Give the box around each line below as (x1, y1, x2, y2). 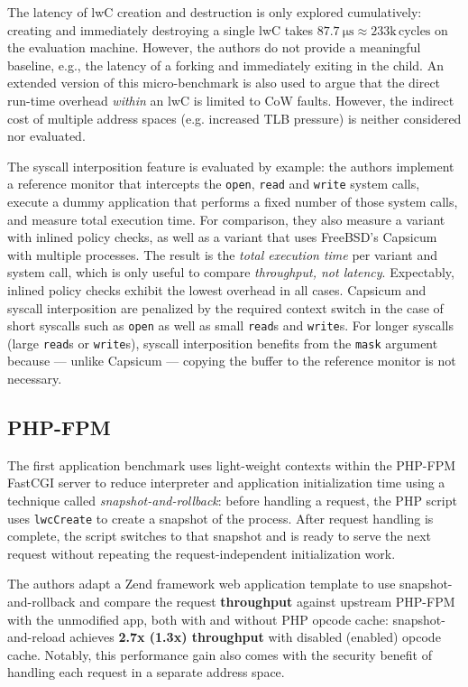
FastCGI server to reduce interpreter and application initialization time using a (7, 473, 445, 492)
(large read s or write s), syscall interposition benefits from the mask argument (7, 333, 438, 352)
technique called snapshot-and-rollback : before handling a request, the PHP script (7, 491, 457, 510)
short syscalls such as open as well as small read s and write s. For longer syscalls (7, 316, 454, 335)
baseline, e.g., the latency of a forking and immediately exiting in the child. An (7, 55, 444, 74)
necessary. (7, 369, 62, 388)
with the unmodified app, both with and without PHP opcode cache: (7, 609, 389, 628)
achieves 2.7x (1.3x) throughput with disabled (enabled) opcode (69, 627, 441, 646)
